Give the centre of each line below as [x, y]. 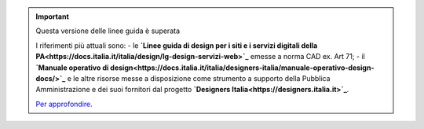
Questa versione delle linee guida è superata [108, 31]
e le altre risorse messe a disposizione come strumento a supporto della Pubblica [199, 78]
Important [53, 17]
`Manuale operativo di [72, 68]
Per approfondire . [64, 104]
